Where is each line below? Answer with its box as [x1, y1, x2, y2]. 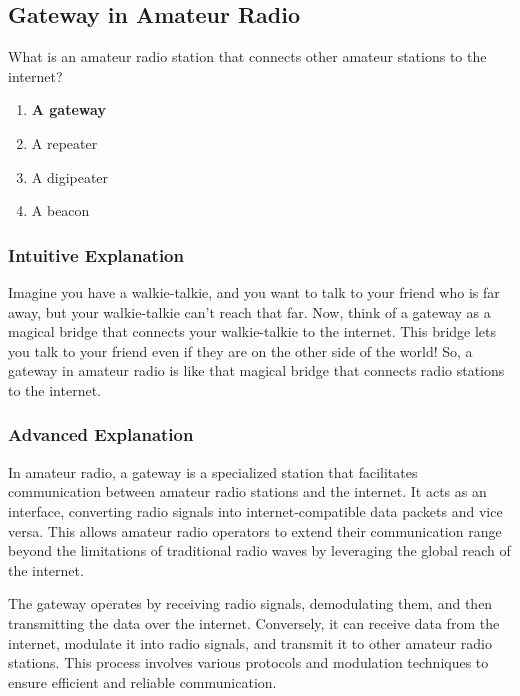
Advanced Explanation [8, 422, 194, 447]
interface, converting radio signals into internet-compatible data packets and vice [8, 500, 503, 521]
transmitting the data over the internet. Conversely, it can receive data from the [8, 612, 500, 633]
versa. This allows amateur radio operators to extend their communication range [8, 520, 502, 541]
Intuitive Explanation [8, 242, 184, 267]
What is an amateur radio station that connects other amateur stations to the [8, 46, 487, 67]
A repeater [31, 132, 98, 153]
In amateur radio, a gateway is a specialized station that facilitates [8, 461, 418, 482]
